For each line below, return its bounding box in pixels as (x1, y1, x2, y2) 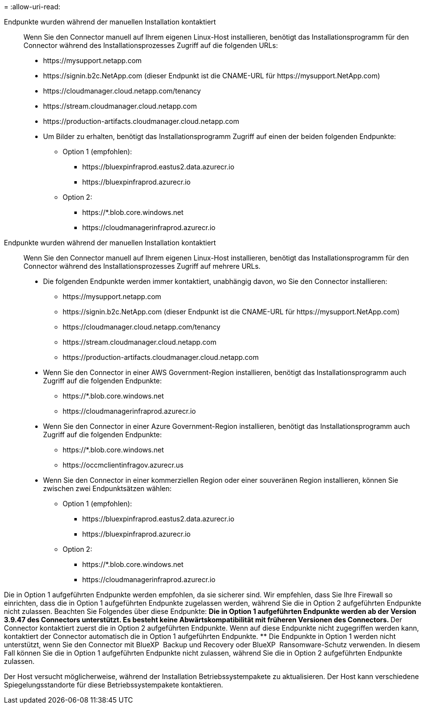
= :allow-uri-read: (4, 2, 61, 11)
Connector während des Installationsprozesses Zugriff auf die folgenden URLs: (23, 41, 278, 49)
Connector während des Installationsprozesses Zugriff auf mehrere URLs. (23, 262, 261, 270)
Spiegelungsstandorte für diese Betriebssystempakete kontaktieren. (4, 681, 224, 689)
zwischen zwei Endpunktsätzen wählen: (43, 484, 172, 493)
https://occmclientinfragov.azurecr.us (63, 461, 184, 469)
